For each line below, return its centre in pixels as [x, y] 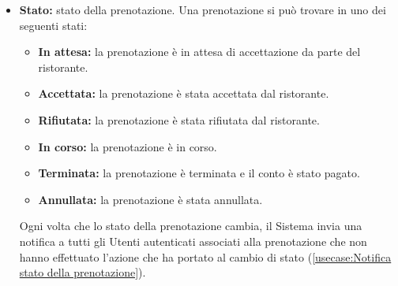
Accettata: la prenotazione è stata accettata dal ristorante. [184, 93]
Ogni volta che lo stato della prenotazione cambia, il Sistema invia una [191, 226]
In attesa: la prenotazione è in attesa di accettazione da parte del [199, 52]
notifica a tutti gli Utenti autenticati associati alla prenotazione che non [193, 241]
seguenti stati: [53, 25]
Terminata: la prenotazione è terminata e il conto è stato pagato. [199, 173]
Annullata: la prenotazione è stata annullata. [150, 199]
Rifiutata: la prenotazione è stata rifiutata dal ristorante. [179, 119]
